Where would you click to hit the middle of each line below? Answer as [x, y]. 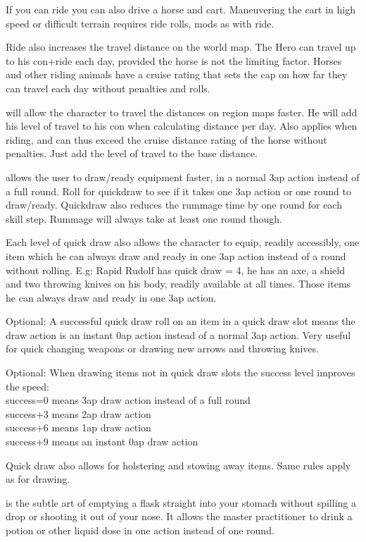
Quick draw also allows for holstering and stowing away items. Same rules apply [178, 465]
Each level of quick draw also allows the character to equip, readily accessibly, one [183, 242]
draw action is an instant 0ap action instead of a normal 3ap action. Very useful [178, 334]
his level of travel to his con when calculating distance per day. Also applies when [182, 126]
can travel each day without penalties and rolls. [108, 88]
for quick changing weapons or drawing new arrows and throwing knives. [162, 349]
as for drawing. [38, 479]
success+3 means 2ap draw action [78, 413]
